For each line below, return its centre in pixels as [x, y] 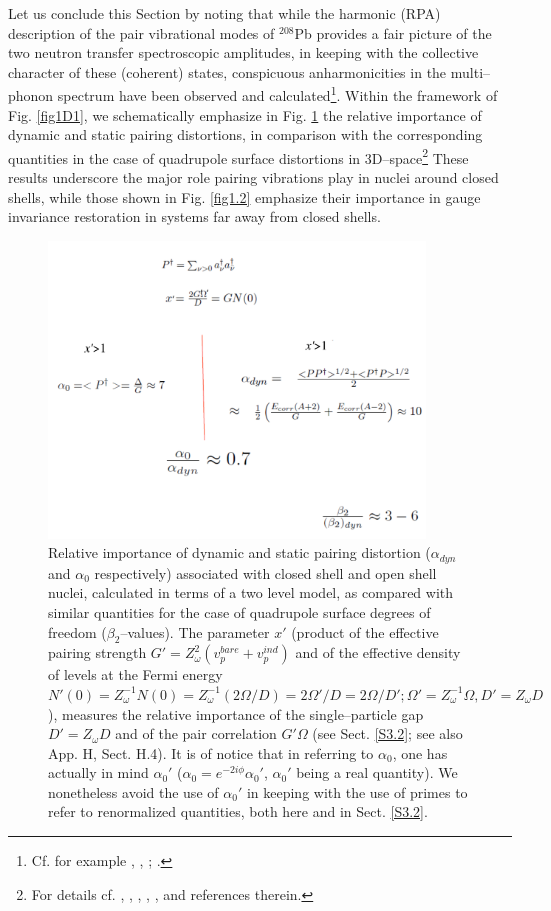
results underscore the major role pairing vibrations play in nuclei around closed [253, 177]
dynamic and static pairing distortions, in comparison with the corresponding [245, 134]
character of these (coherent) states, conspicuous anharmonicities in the [227, 71]
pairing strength [97, 652]
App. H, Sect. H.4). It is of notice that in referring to [211, 752]
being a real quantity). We [377, 772]
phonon [31, 95]
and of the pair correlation [196, 733]
